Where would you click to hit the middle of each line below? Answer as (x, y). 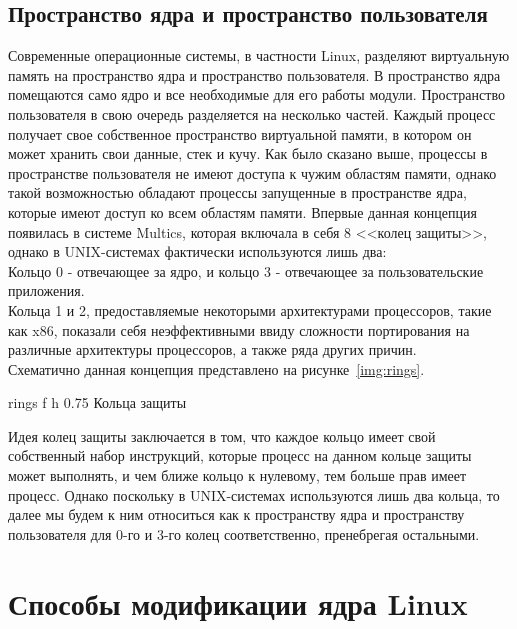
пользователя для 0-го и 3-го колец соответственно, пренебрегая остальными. (244, 533)
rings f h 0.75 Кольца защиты (97, 402)
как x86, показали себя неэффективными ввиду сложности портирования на (239, 329)
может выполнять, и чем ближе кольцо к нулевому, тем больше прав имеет (237, 475)
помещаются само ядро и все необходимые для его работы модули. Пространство (256, 94)
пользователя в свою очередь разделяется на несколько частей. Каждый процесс (252, 113)
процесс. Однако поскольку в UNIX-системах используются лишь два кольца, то (254, 494)
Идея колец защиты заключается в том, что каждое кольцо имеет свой (222, 435)
